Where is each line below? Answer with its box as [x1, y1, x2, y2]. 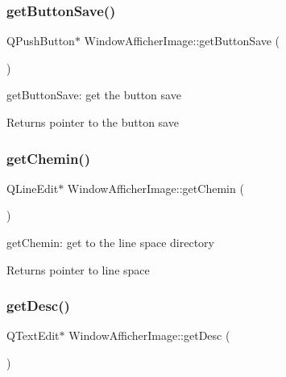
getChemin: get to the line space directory [6, 234, 214, 250]
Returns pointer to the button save [6, 114, 179, 130]
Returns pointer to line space [6, 261, 150, 278]
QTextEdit [6, 327, 60, 344]
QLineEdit [6, 179, 59, 196]
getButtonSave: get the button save [6, 86, 181, 103]
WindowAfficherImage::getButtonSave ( [84, 32, 280, 49]
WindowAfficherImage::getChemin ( [67, 179, 244, 196]
